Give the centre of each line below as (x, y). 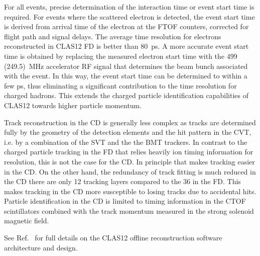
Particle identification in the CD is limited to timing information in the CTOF (125, 201)
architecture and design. (41, 247)
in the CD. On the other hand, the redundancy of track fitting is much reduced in (130, 171)
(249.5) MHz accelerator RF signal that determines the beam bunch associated (126, 66)
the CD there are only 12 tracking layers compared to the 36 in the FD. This (122, 181)
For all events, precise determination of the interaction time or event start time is (129, 7)
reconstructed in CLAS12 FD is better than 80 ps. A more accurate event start (126, 46)
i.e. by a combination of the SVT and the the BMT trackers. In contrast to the (126, 142)
